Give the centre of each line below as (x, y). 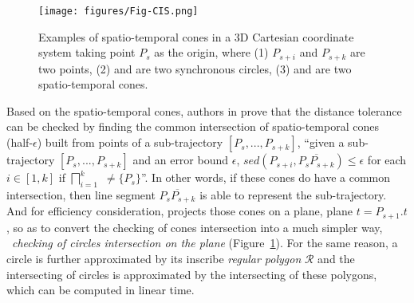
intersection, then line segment (81, 194)
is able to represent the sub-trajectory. (293, 194)
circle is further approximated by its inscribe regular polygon (154, 258)
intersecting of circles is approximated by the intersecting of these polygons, (192, 274)
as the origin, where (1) (211, 52)
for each (387, 160)
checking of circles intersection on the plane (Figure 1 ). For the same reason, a (205, 243)
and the (336, 258)
